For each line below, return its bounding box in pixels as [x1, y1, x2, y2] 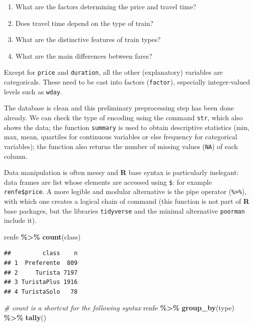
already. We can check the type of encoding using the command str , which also [4, 112, 243, 122]
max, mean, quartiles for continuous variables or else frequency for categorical [4, 131, 237, 142]
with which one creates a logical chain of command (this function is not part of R [4, 196, 250, 206]
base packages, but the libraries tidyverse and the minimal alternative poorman [4, 205, 245, 216]
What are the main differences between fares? [15, 50, 152, 61]
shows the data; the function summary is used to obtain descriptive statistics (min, [4, 122, 250, 132]
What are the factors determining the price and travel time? [15, 1, 196, 11]
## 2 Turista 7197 [4, 269, 78, 276]
